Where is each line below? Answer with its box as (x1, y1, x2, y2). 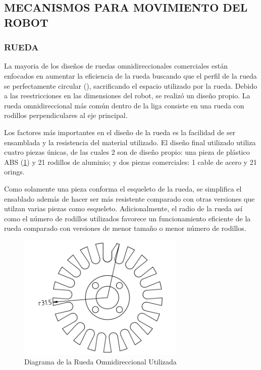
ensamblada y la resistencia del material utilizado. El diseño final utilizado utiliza (4, 137, 256, 147)
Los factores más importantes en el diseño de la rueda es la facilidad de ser (4, 127, 236, 137)
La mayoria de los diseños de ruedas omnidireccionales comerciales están (4, 60, 228, 71)
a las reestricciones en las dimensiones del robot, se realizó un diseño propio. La (4, 90, 250, 101)
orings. (4, 166, 25, 177)
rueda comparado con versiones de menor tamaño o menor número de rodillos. (4, 223, 246, 233)
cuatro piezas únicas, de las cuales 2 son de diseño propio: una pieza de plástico (4, 147, 250, 157)
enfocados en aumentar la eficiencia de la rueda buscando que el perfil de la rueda (4, 70, 257, 81)
